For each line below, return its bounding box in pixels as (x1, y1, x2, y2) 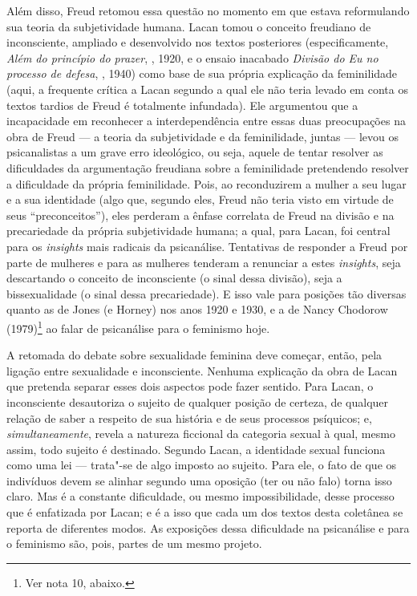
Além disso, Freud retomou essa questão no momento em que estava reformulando (6, 2, 410, 18)
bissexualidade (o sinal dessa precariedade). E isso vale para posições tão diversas (6, 285, 407, 302)
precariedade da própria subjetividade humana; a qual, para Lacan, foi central (6, 222, 391, 239)
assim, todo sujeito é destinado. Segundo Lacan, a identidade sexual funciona (6, 440, 386, 457)
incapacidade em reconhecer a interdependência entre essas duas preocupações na (6, 112, 406, 129)
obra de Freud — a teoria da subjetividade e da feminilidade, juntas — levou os (6, 128, 399, 144)
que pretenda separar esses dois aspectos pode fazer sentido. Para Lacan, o (6, 378, 374, 395)
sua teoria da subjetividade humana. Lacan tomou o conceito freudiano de (6, 18, 371, 34)
